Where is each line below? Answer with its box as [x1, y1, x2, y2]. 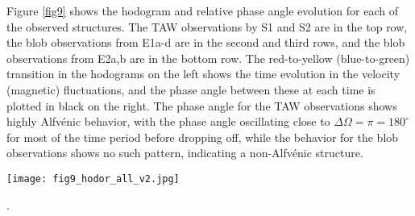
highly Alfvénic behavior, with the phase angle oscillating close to [6, 113, 330, 130]
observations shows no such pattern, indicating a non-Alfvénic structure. [6, 144, 363, 161]
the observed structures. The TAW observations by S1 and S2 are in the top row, [6, 18, 408, 35]
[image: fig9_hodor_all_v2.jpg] [6, 172, 180, 185]
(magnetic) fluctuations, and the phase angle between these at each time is [6, 81, 376, 98]
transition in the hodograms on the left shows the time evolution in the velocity [6, 65, 400, 82]
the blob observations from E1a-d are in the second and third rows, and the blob [6, 34, 405, 51]
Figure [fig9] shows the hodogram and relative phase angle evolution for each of [6, 2, 398, 19]
